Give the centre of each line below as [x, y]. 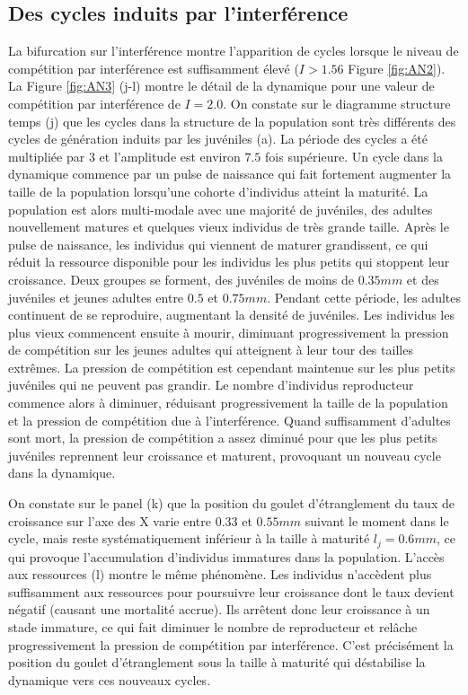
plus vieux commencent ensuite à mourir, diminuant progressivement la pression [229, 332]
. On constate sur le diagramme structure [337, 103]
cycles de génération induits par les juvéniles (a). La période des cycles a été [218, 139]
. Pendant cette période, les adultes [364, 297]
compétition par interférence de [94, 103]
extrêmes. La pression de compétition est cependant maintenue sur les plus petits [232, 367]
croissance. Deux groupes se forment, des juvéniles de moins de [181, 279]
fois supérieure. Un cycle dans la [354, 156]
